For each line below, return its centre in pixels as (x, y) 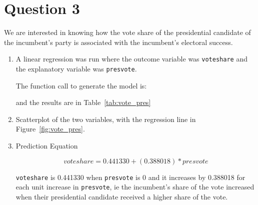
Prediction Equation (47, 145)
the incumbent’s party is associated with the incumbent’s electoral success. (118, 42)
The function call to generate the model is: (81, 85)
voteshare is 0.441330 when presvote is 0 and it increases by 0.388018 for (130, 177)
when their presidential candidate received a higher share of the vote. (122, 196)
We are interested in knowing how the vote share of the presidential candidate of (127, 32)
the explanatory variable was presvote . (76, 68)
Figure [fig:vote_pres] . (50, 129)
